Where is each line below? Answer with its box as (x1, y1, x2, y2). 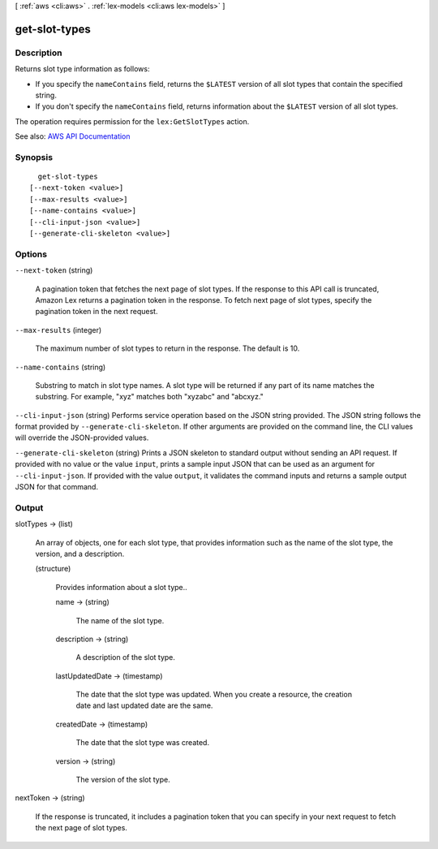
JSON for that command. (15, 482, 99, 492)
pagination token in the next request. (35, 307, 158, 317)
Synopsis (15, 151, 53, 162)
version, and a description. (35, 549, 125, 558)
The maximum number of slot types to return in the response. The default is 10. (35, 343, 300, 353)
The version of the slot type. (75, 775, 170, 785)
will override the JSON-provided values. (15, 433, 149, 442)
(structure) (35, 564, 71, 574)
